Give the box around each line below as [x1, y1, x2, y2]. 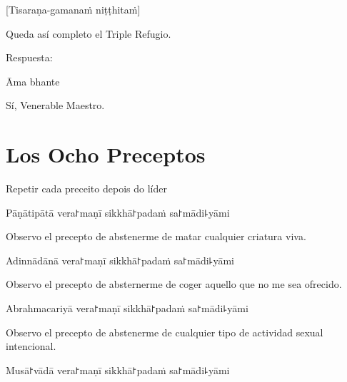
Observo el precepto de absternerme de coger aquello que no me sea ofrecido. [6, 277, 342, 291]
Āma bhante [6, 73, 60, 88]
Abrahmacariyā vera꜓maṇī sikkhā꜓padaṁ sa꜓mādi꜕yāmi [6, 301, 248, 316]
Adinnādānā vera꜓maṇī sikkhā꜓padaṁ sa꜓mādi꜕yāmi [6, 252, 234, 267]
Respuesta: [6, 50, 53, 65]
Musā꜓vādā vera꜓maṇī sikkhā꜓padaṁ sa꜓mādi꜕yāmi [6, 362, 230, 377]
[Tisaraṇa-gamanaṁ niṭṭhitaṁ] [6, 2, 141, 16]
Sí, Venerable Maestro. [6, 98, 105, 113]
